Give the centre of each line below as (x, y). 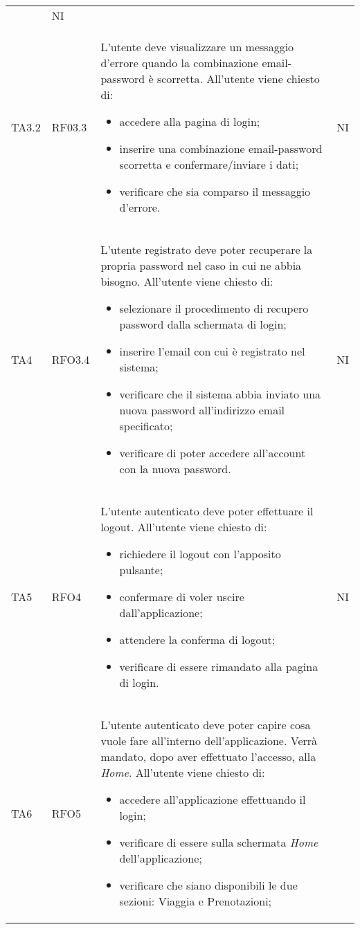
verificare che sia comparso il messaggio (215, 191)
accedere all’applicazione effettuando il (213, 799)
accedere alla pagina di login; (190, 121)
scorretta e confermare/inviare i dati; (209, 164)
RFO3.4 (71, 359)
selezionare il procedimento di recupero (214, 308)
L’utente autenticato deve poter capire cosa (206, 725)
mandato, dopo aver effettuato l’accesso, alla (208, 756)
